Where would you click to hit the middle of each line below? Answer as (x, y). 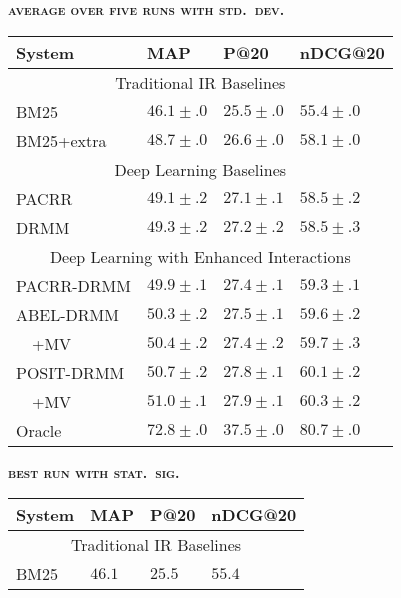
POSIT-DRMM (70, 372)
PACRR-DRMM (73, 285)
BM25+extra (61, 140)
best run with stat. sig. (94, 471)
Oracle (39, 430)
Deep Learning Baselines (200, 169)
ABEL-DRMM (67, 314)
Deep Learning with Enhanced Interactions (200, 256)
